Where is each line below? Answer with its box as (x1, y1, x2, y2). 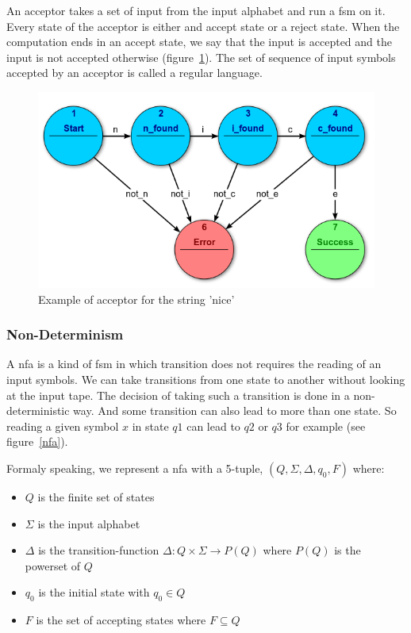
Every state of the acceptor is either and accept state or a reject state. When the (6, 17, 400, 34)
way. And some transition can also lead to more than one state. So (73, 402, 397, 419)
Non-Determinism (6, 324, 124, 344)
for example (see (286, 417, 366, 434)
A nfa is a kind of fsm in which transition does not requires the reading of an (6, 355, 382, 372)
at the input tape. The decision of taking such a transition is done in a (6, 386, 350, 403)
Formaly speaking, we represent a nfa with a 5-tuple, (6, 459, 263, 476)
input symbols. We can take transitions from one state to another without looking (6, 370, 405, 387)
